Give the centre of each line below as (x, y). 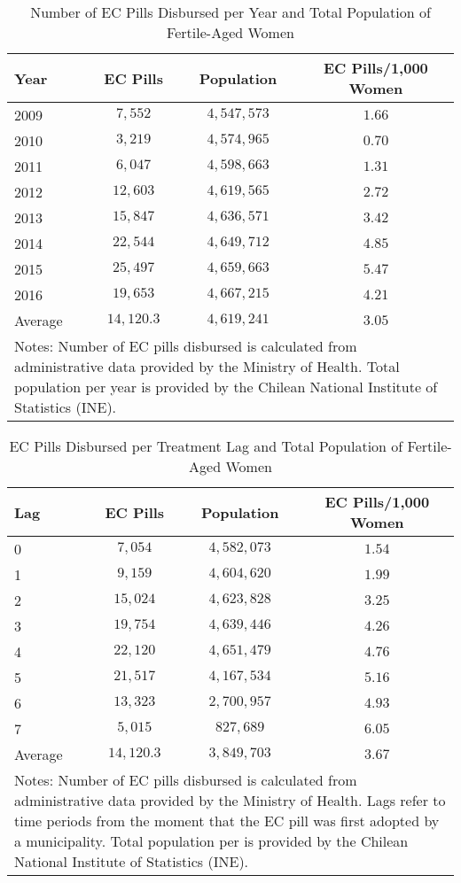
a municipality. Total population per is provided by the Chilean (211, 841)
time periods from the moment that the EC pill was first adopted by (227, 821)
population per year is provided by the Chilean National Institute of (226, 387)
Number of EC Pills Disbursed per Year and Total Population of (230, 12)
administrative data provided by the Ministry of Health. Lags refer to (230, 800)
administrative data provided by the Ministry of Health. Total (207, 366)
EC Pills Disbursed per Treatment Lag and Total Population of (206, 446)
